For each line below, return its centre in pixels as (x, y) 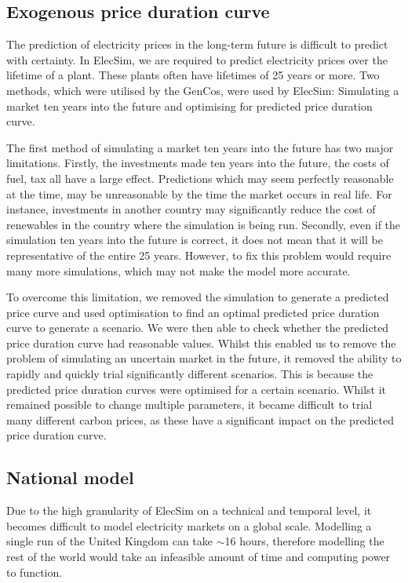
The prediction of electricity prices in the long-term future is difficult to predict (197, 44)
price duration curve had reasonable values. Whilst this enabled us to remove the (201, 343)
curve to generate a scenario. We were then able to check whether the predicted (198, 328)
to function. (35, 572)
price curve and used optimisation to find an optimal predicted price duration (193, 312)
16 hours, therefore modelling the (304, 541)
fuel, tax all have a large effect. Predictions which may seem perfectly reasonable (200, 178)
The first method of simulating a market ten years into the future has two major (200, 147)
